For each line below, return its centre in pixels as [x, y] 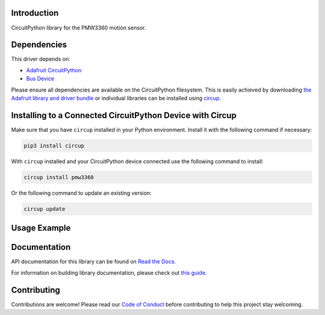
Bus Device [40, 79]
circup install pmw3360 [59, 177]
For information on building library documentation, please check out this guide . [109, 273]
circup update [45, 209]
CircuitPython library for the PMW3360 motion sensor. [79, 28]
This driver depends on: [41, 59]
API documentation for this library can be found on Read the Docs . [94, 261]
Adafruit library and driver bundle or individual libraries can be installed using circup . [116, 98]
